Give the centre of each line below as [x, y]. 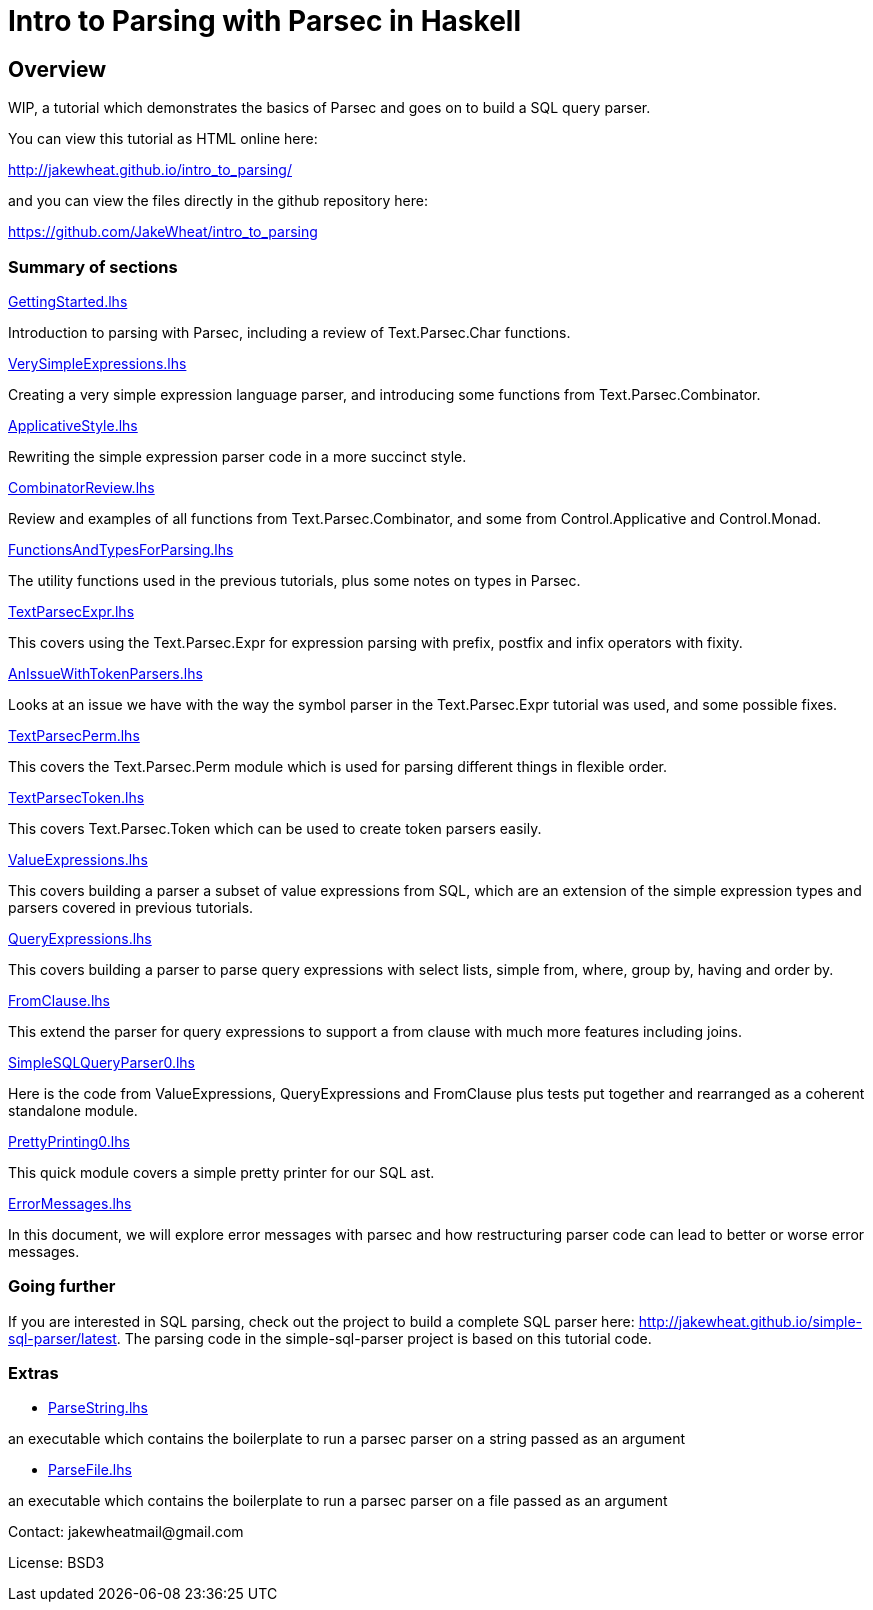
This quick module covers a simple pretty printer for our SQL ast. [221, 1172]
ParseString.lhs [98, 1408]
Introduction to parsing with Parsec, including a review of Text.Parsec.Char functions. [289, 332]
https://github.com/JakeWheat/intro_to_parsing [163, 232]
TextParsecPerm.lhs [74, 735]
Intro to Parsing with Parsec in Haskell [264, 21]
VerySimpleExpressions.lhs [97, 363]
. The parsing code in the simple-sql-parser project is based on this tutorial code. [384, 1338]
